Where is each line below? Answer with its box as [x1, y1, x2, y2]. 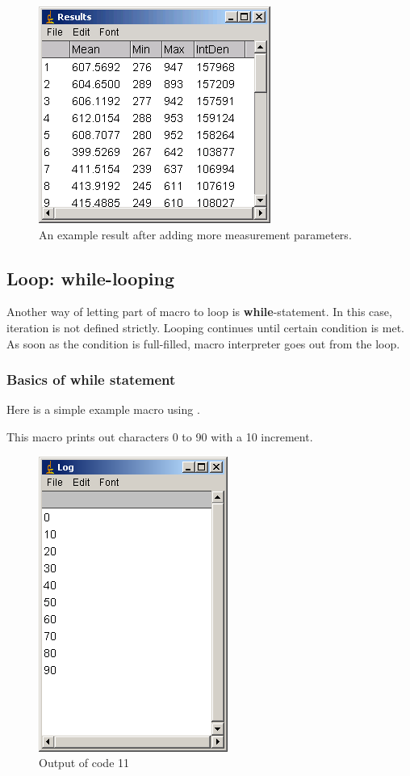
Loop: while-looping [6, 265, 175, 290]
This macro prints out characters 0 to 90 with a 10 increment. [6, 428, 313, 445]
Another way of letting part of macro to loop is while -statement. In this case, [6, 303, 392, 320]
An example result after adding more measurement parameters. [39, 226, 352, 242]
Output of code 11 [39, 754, 130, 771]
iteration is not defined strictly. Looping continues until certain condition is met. [6, 318, 404, 335]
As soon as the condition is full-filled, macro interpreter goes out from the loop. [6, 335, 400, 352]
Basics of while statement [6, 369, 176, 390]
